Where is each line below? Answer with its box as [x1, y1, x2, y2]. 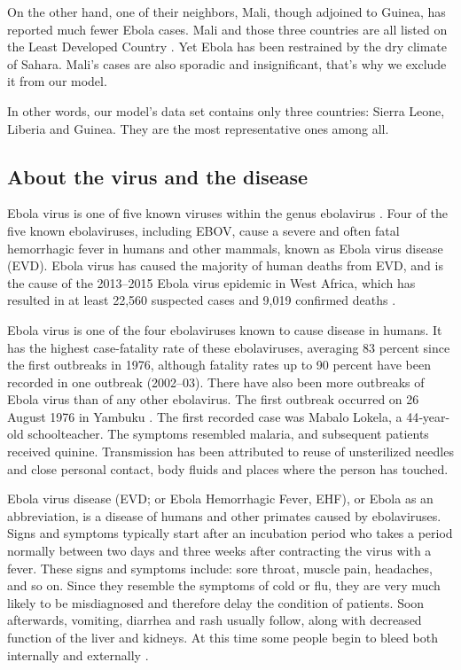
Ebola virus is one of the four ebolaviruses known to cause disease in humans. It [7, 320, 442, 339]
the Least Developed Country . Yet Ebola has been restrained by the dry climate [7, 37, 448, 56]
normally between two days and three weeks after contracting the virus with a [7, 541, 432, 560]
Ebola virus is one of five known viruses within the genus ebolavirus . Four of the [7, 204, 448, 222]
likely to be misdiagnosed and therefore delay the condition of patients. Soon [7, 593, 425, 612]
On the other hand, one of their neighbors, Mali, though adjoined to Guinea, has [7, 3, 446, 20]
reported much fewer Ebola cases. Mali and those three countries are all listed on [7, 19, 448, 38]
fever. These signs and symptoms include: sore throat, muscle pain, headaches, [7, 558, 433, 577]
